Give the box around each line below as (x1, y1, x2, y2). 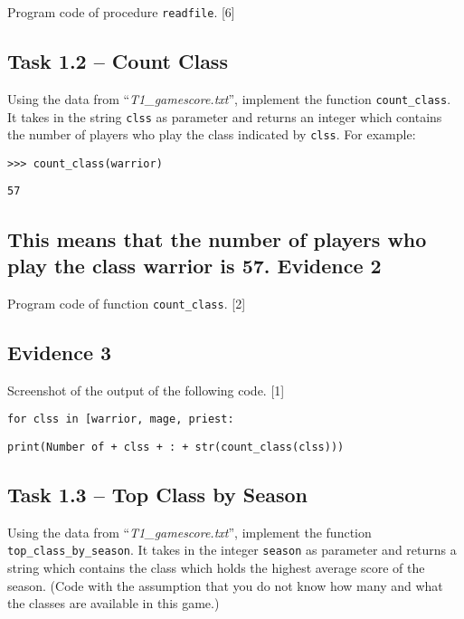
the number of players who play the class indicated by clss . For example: (7, 125, 416, 144)
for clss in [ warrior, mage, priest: (7, 413, 234, 426)
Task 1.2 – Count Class (7, 47, 228, 75)
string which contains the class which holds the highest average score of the (7, 557, 425, 576)
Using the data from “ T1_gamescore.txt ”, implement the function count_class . (7, 89, 451, 108)
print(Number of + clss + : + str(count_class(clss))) (7, 440, 345, 453)
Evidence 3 (7, 338, 112, 366)
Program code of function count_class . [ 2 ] (7, 293, 246, 312)
